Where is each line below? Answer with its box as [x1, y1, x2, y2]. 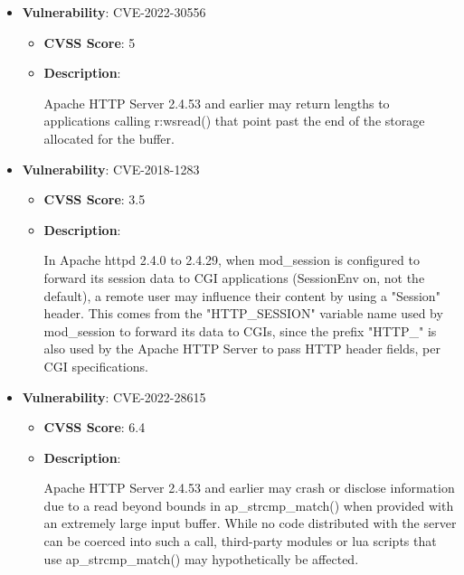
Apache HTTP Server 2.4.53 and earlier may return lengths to [43, 93, 390, 112]
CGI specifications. [43, 356, 148, 375]
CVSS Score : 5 [43, 33, 136, 52]
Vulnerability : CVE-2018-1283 [22, 159, 200, 178]
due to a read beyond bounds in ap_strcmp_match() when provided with [43, 495, 454, 514]
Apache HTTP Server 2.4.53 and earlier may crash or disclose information [43, 478, 455, 497]
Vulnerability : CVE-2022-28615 [22, 387, 206, 406]
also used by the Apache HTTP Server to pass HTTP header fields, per [43, 339, 440, 358]
